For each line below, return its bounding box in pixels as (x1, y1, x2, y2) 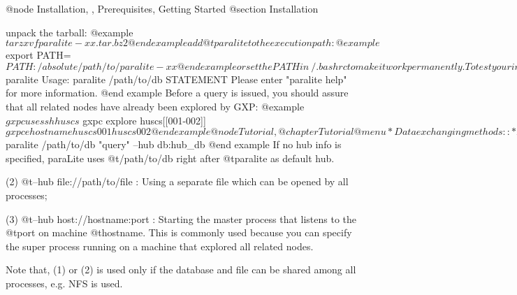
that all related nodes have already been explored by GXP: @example (6, 99, 305, 113)
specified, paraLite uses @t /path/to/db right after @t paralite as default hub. (6, 150, 335, 165)
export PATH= (6, 48, 71, 62)
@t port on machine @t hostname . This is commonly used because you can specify (6, 225, 352, 240)
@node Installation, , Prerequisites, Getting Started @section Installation (6, 1, 319, 15)
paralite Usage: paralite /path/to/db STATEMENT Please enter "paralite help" (6, 71, 347, 86)
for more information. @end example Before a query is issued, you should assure (6, 85, 349, 100)
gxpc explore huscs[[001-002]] (82, 113, 206, 127)
